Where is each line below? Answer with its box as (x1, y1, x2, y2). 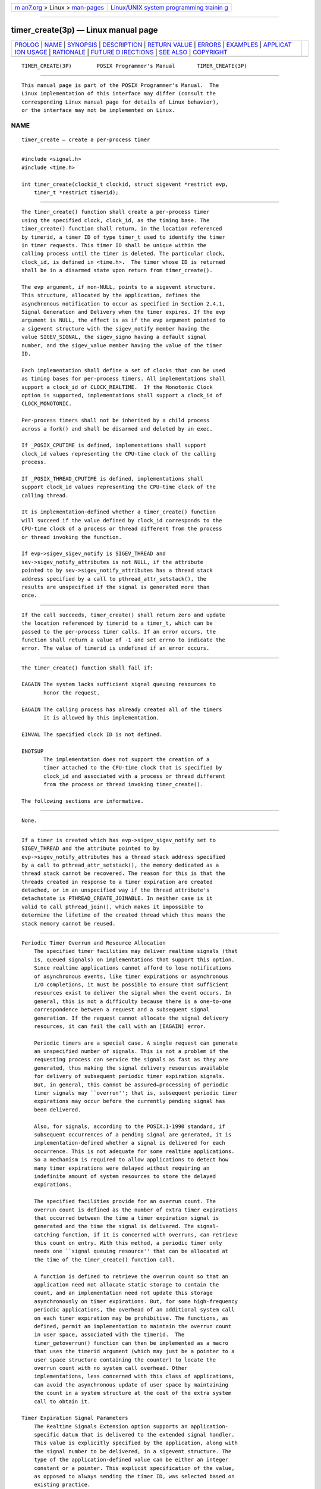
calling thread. (21, 492, 69, 499)
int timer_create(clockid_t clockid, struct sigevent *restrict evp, (21, 180, 229, 188)
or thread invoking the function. (21, 534, 122, 540)
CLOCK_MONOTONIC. (21, 400, 72, 407)
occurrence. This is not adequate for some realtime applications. (33, 1148, 235, 1155)
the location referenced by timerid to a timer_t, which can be (21, 620, 213, 627)
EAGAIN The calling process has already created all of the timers (21, 706, 222, 713)
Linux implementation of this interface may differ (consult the (21, 90, 216, 97)
